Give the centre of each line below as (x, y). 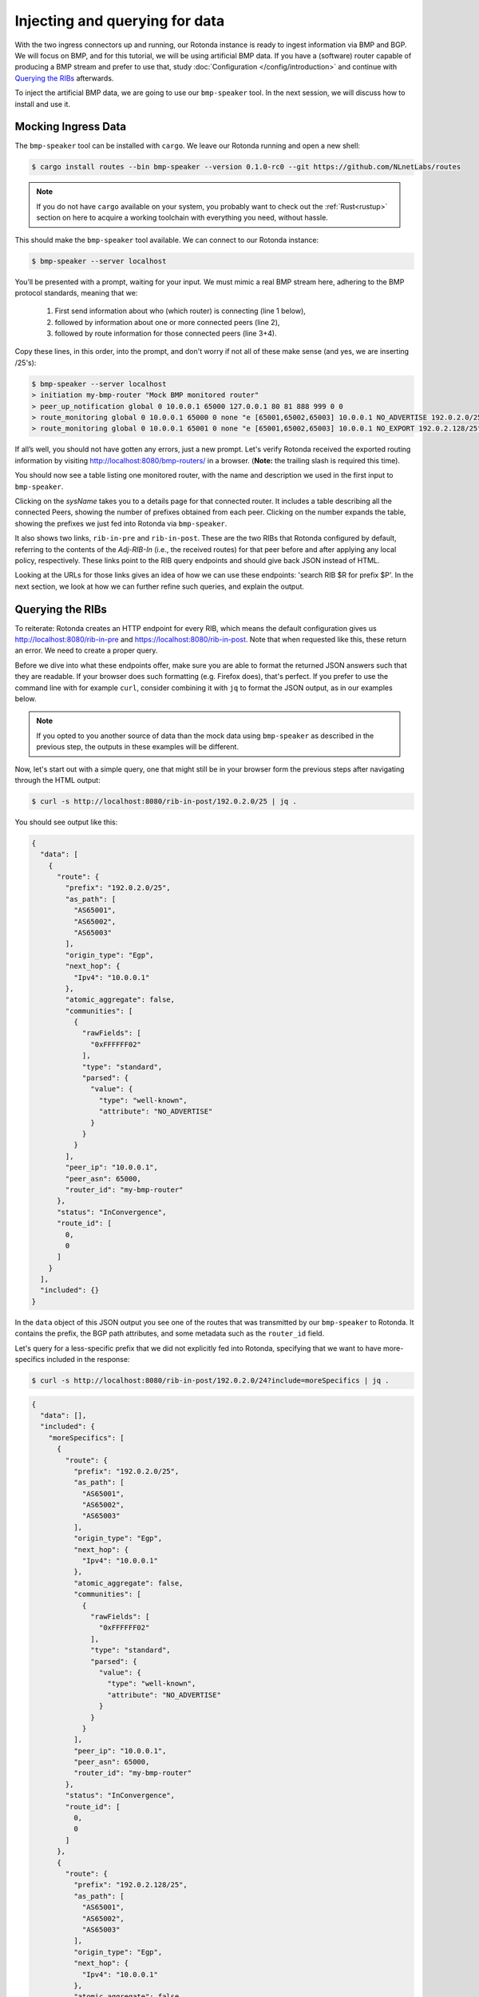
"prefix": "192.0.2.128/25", (130, 1885)
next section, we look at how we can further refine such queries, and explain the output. (160, 586)
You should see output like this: (66, 822)
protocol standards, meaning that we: (76, 292)
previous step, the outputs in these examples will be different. (138, 747)
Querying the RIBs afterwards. (64, 78)
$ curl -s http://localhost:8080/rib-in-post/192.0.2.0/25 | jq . (164, 801)
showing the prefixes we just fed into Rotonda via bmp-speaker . (121, 523)
